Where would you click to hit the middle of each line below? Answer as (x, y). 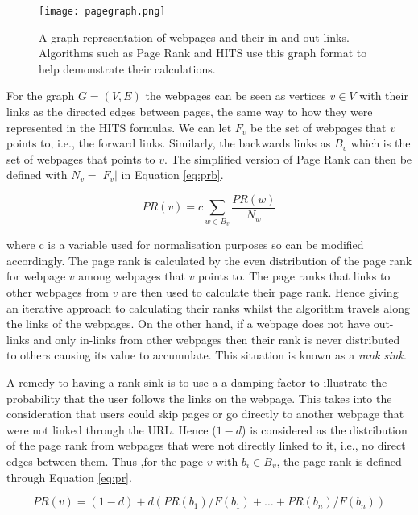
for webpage (36, 276)
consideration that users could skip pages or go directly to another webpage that (205, 414)
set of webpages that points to (81, 158)
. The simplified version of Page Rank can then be (288, 158)
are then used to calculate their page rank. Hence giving (260, 291)
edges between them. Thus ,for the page (105, 461)
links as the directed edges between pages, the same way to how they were (190, 112)
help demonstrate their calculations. (127, 68)
